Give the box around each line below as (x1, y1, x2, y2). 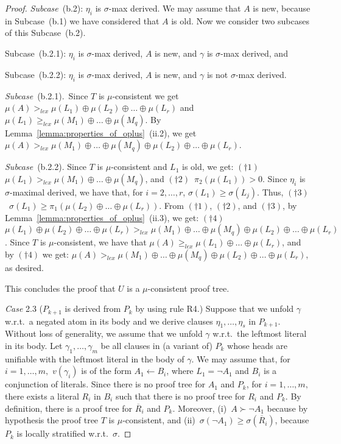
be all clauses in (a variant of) (100, 339, 213, 351)
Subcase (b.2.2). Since (5, 160, 87, 173)
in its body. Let (5, 339, 63, 351)
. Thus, (257, 185, 284, 198)
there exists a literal (5, 389, 79, 402)
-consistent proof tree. (147, 281, 230, 294)
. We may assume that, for (191, 352, 290, 365)
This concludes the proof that (5, 281, 116, 294)
